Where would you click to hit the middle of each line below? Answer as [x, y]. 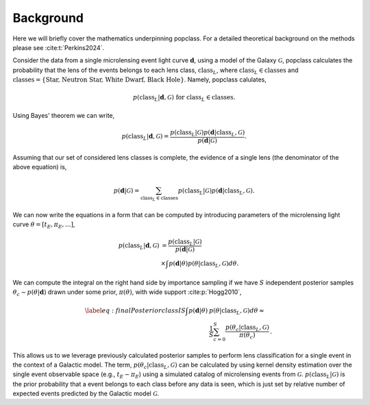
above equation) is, [40, 167]
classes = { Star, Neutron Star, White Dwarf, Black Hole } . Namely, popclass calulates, [139, 79]
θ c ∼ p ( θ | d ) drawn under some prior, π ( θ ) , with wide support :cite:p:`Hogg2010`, [127, 293]
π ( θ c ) [247, 336]
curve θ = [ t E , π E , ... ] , [44, 225]
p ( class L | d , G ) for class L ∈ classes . [184, 98]
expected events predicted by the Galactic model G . [86, 393]
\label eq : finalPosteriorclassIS [135, 311]
